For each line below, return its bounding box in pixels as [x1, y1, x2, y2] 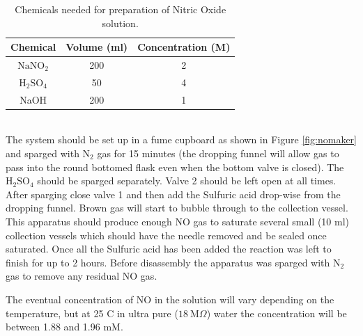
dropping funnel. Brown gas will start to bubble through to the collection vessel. [6, 200, 348, 215]
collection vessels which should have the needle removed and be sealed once [6, 227, 327, 242]
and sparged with [6, 146, 79, 160]
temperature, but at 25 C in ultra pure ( [6, 305, 178, 320]
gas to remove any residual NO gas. [6, 269, 157, 283]
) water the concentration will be [206, 305, 347, 320]
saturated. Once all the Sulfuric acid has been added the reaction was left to [6, 241, 332, 256]
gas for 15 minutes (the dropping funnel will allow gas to [97, 146, 339, 160]
